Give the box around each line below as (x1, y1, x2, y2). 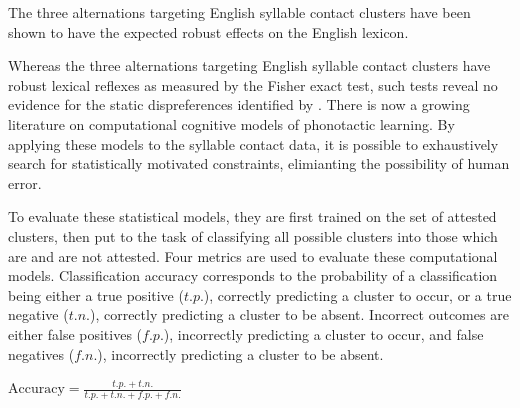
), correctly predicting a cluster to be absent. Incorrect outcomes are (89, 304, 509, 325)
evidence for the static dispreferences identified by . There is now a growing (8, 94, 470, 115)
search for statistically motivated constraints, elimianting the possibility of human (8, 153, 510, 174)
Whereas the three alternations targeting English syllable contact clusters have (8, 55, 491, 76)
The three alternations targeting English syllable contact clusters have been (8, 2, 471, 22)
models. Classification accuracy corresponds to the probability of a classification (8, 265, 498, 286)
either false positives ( (8, 323, 143, 344)
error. (8, 172, 42, 193)
